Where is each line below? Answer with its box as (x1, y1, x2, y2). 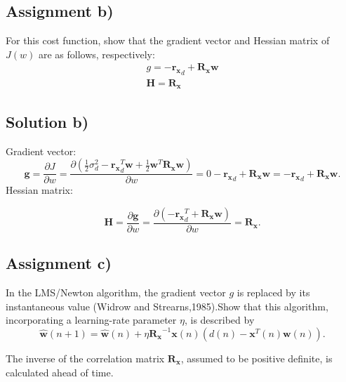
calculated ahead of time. (6, 364, 114, 379)
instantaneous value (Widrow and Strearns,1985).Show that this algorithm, (6, 298, 328, 313)
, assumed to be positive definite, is (180, 350, 333, 365)
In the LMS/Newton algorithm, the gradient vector (6, 285, 226, 300)
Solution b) (6, 110, 89, 132)
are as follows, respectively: (38, 46, 155, 61)
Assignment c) (6, 252, 112, 274)
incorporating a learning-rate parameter (6, 312, 177, 327)
